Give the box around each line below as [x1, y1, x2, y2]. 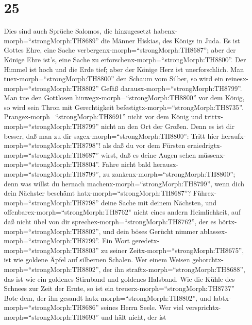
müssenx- [198, 149, 226, 160]
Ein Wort [102, 235, 130, 246]
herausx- [153, 159, 179, 169]
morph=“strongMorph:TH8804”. [4, 159, 100, 169]
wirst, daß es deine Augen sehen [101, 149, 196, 160]
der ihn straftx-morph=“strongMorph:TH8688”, [103, 264, 245, 274]
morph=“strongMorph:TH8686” [4, 302, 99, 312]
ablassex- [200, 226, 227, 236]
